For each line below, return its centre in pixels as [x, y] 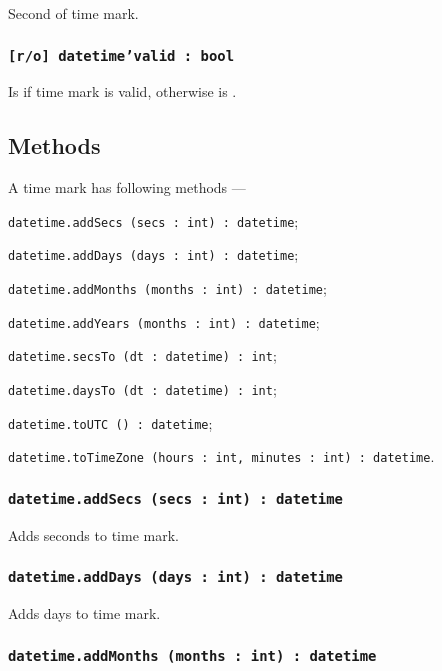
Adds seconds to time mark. [93, 534]
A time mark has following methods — [127, 187]
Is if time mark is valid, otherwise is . [122, 91]
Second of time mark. [73, 13]
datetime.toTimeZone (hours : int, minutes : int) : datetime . [221, 456]
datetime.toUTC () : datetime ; [110, 422]
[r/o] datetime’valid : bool [121, 55]
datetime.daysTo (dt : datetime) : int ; [142, 389]
